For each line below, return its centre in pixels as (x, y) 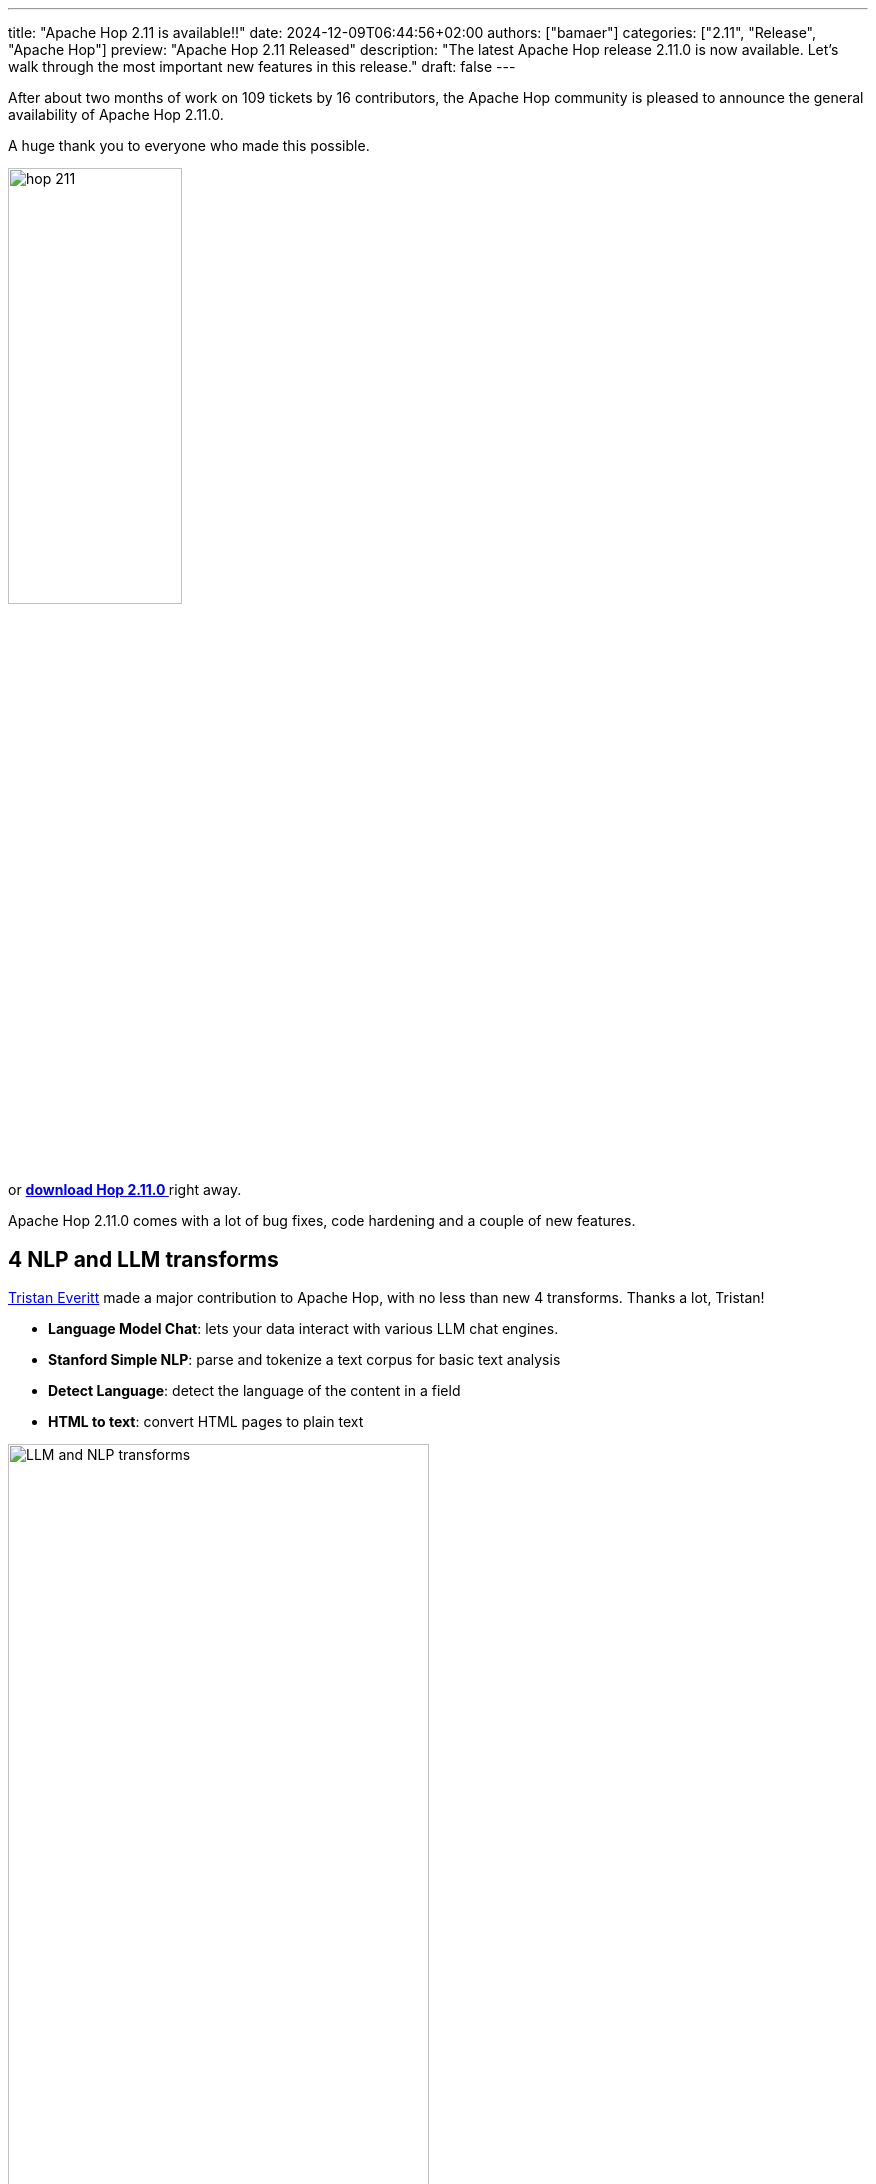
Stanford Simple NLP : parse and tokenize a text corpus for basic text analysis (304, 1360)
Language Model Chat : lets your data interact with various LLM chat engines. (303, 1329)
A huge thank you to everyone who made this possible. (189, 145)
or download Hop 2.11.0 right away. (125, 1190)
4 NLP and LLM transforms (143, 1259)
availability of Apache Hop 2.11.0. (116, 114)
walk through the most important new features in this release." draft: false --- (262, 66)
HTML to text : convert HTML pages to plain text (206, 1422)
